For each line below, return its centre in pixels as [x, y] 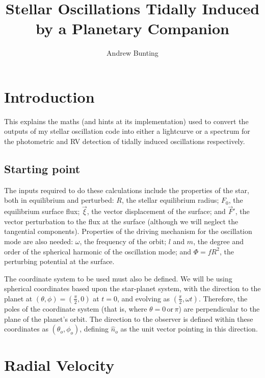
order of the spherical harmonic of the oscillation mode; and [98, 251]
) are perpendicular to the [219, 308]
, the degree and [218, 241]
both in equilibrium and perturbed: [59, 200]
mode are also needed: [39, 241]
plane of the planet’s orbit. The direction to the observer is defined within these [129, 318]
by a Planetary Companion [132, 28]
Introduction [49, 96]
